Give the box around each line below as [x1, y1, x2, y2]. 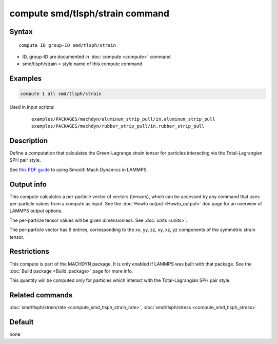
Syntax [9, 27, 33, 36]
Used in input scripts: [9, 104, 55, 110]
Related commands [9, 291, 73, 300]
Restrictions [9, 247, 50, 256]
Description [9, 136, 48, 145]
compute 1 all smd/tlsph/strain [20, 91, 102, 97]
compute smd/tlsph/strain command [9, 8, 169, 19]
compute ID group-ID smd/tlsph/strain [18, 42, 116, 48]
